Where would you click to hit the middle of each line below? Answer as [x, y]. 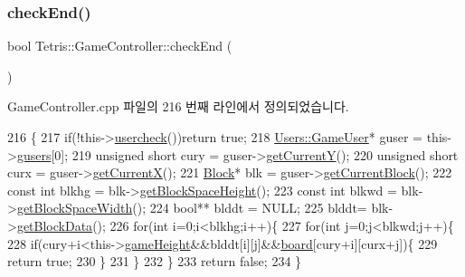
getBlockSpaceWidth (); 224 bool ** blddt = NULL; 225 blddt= [192, 208]
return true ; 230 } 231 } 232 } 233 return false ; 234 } [155, 261]
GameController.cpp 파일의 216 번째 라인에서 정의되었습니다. [178, 106]
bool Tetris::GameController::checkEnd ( [120, 46]
